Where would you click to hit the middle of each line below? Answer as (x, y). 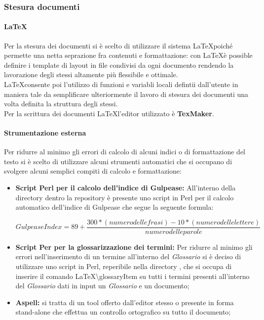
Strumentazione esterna (45, 132)
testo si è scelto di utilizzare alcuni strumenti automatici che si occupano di (118, 161)
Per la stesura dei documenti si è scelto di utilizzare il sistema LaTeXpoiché (118, 45)
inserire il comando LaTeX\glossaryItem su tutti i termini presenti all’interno (132, 276)
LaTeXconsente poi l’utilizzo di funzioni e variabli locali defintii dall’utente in (121, 84)
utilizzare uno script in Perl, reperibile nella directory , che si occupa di (124, 266)
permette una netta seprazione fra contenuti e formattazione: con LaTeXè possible (128, 55)
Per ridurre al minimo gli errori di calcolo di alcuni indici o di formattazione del (125, 152)
